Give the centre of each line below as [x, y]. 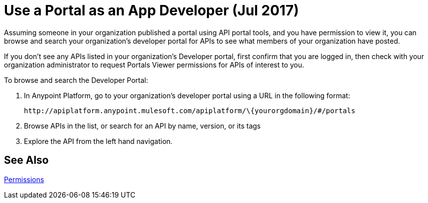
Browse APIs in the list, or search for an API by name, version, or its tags [142, 126]
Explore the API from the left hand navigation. [98, 141]
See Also [26, 160]
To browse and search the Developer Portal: [76, 80]
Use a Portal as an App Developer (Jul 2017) [152, 10]
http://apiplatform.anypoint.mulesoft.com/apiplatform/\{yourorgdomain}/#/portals [190, 110]
